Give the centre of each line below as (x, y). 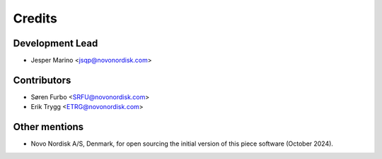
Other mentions (48, 127)
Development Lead (56, 43)
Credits (35, 18)
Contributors (42, 80)
